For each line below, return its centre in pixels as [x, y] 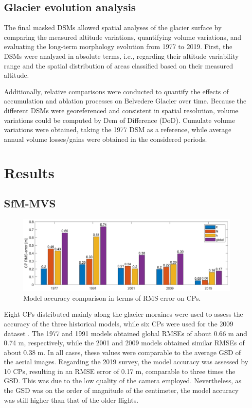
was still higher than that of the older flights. [71, 399]
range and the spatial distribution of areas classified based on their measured [118, 65]
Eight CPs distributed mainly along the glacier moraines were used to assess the [124, 314]
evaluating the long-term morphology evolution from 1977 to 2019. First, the [118, 46]
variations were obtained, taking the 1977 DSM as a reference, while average [118, 129]
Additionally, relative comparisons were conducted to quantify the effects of [116, 91]
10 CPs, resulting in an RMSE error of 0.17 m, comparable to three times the [120, 371]
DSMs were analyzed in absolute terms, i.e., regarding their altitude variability [121, 56]
